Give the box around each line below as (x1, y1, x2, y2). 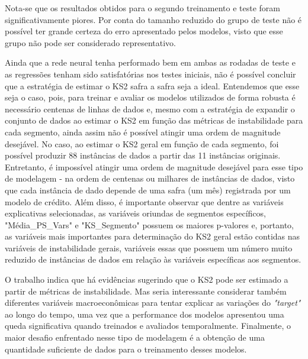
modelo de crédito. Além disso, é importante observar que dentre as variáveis (5, 195, 284, 208)
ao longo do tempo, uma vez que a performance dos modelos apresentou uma (5, 308, 284, 320)
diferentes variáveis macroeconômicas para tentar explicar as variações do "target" (5, 296, 301, 309)
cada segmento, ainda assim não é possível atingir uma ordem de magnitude (5, 125, 281, 138)
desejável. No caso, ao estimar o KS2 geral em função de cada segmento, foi (5, 137, 279, 150)
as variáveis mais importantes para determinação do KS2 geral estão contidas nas (5, 230, 300, 242)
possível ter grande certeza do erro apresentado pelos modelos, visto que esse (5, 25, 283, 37)
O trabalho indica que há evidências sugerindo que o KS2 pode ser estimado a (5, 273, 288, 286)
